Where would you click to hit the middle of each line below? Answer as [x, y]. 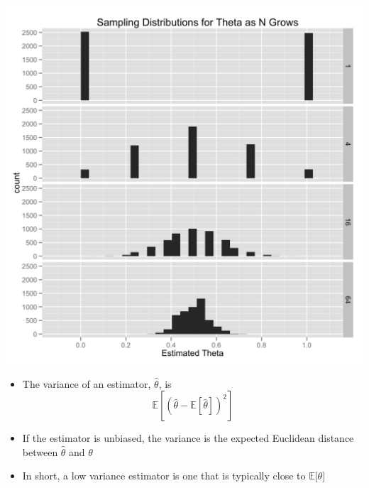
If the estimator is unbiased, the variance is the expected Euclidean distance [188, 438]
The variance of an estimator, [87, 383]
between [40, 451]
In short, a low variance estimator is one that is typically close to [164, 476]
